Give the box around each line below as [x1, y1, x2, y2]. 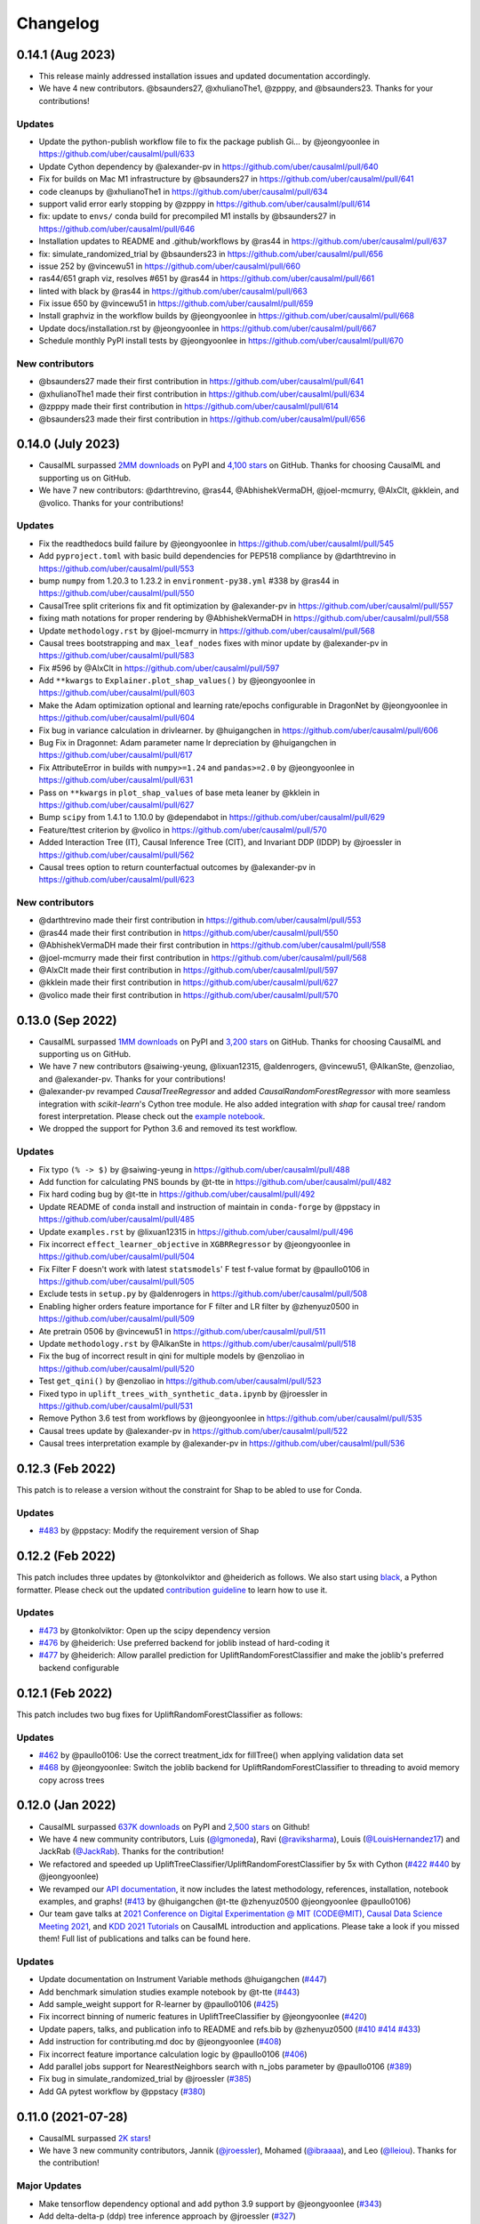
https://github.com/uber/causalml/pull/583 [38, 650, 195, 661]
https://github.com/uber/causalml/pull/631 [38, 775, 194, 786]
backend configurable [38, 1662, 120, 1672]
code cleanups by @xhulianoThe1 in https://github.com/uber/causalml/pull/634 [38, 186, 328, 197]
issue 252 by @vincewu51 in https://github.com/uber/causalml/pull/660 [38, 261, 301, 271]
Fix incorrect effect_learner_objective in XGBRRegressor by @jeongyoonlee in [38, 1238, 351, 1249]
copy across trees [38, 1775, 105, 1785]
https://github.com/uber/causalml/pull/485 [38, 1214, 196, 1225]
